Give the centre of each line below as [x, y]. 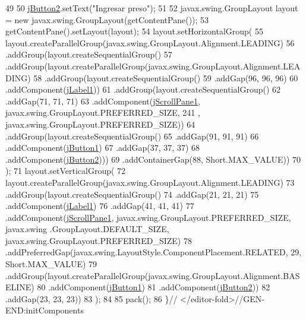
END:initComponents [45, 310]
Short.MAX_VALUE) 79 [51, 264]
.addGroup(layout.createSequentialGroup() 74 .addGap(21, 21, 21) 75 [132, 194]
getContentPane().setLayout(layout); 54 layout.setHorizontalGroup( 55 [134, 31]
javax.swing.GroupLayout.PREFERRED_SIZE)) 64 [100, 124]
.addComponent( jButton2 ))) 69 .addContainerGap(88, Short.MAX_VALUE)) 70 [153, 159]
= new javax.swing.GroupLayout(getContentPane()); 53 [107, 19]
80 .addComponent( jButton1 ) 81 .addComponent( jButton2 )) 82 [154, 287]
